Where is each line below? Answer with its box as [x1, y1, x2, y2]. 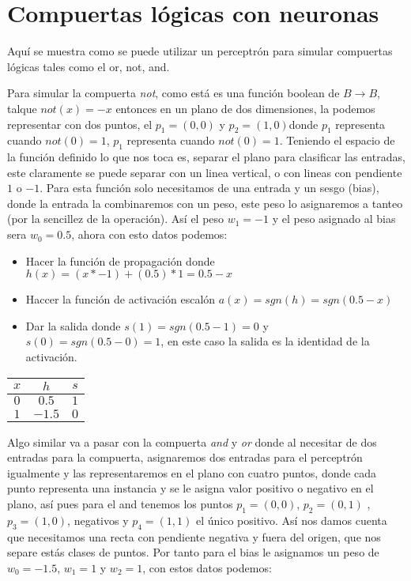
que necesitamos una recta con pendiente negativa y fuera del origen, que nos [7, 528, 381, 545]
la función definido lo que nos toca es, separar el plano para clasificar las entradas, [7, 149, 405, 165]
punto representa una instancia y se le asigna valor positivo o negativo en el [7, 480, 374, 496]
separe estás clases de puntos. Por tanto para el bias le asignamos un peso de [7, 544, 379, 560]
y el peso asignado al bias [272, 210, 396, 227]
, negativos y [67, 511, 129, 528]
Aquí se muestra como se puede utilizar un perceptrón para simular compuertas [7, 43, 393, 59]
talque [7, 100, 37, 116]
